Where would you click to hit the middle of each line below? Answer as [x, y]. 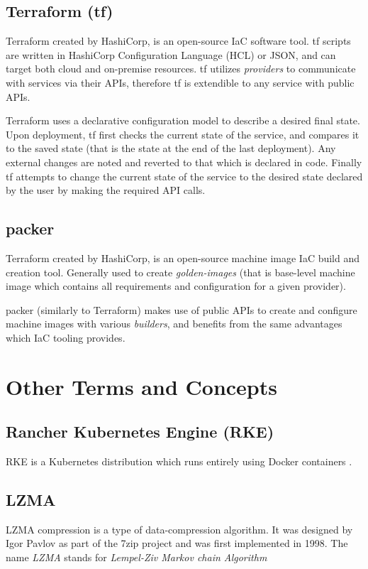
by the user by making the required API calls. [106, 190]
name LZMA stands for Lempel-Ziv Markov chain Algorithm [136, 557]
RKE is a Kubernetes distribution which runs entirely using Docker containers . [179, 461]
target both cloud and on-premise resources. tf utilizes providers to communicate [181, 69]
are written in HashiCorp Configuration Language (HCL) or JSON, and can [171, 54]
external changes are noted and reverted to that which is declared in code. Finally [184, 162]
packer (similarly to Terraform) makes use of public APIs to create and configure [182, 309]
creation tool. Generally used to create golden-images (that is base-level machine [180, 272]
